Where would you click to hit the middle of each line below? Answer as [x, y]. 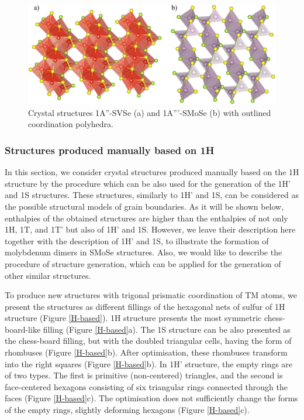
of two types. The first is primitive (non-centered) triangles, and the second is [144, 375]
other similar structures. [48, 275]
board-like [23, 329]
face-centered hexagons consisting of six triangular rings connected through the [146, 386]
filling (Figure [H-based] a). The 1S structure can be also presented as [167, 329]
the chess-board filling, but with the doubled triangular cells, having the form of [148, 341]
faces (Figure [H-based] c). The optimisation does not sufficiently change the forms [151, 398]
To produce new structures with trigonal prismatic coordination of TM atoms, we [151, 295]
